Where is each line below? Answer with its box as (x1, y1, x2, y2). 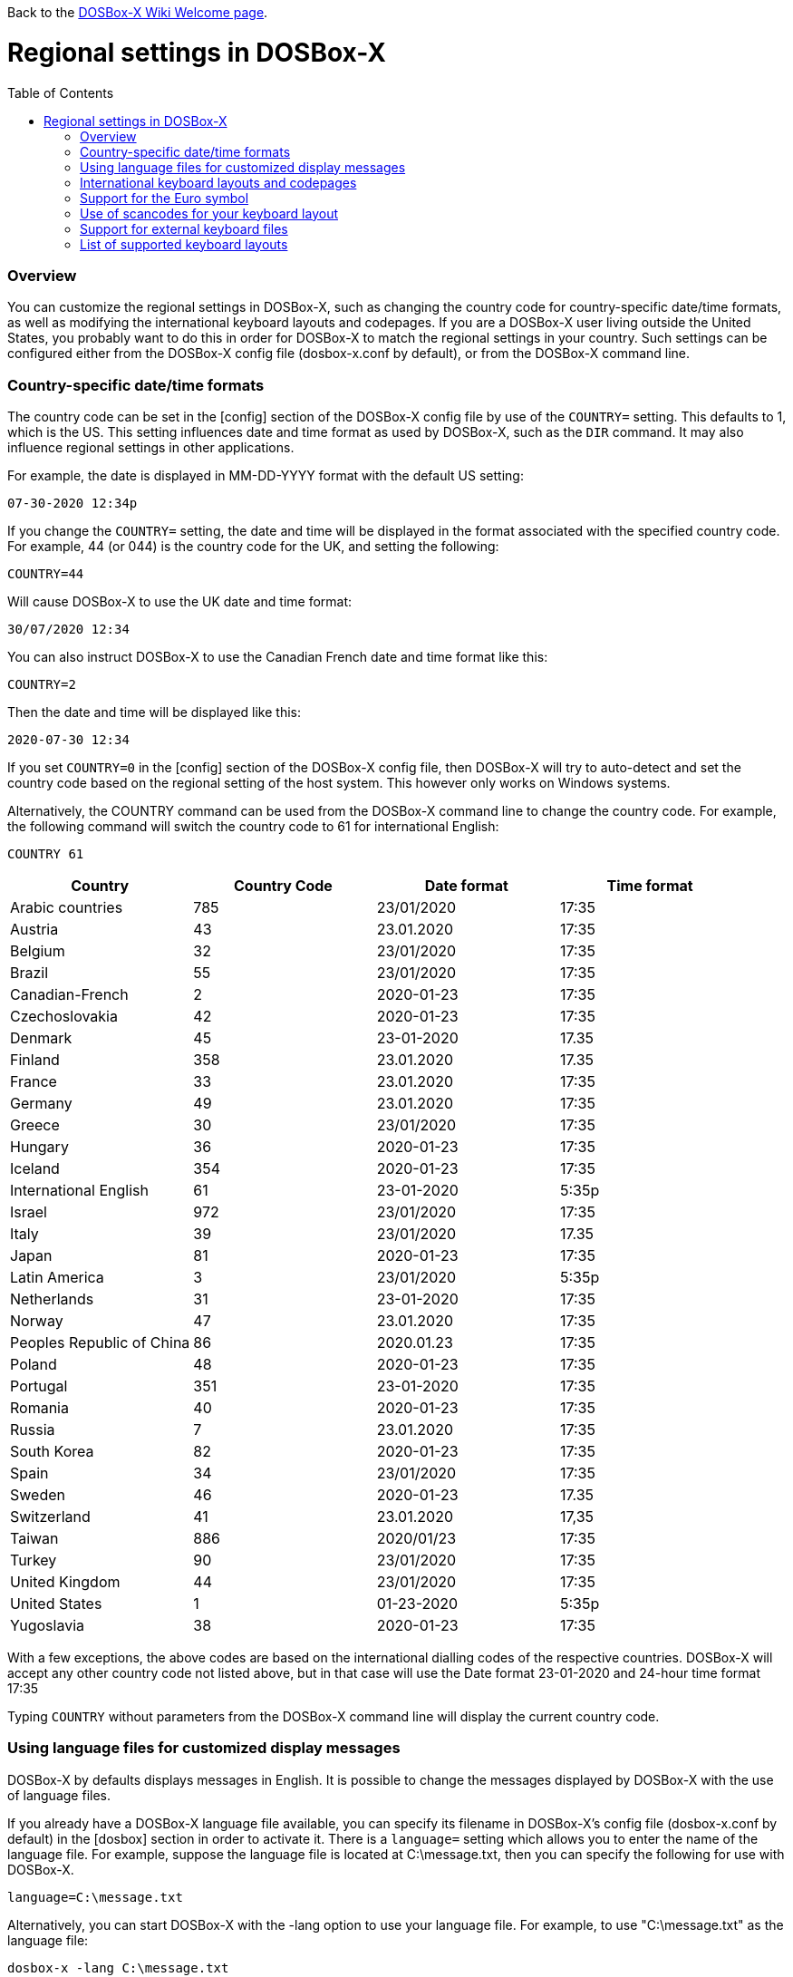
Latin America (10, 1268, 104, 1286)
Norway (10, 1312, 63, 1330)
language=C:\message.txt (7, 1889, 183, 1904)
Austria (10, 920, 59, 938)
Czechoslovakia (10, 1007, 118, 1025)
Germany (10, 1094, 73, 1112)
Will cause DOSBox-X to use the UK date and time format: (7, 594, 353, 609)
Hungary (10, 1138, 69, 1156)
